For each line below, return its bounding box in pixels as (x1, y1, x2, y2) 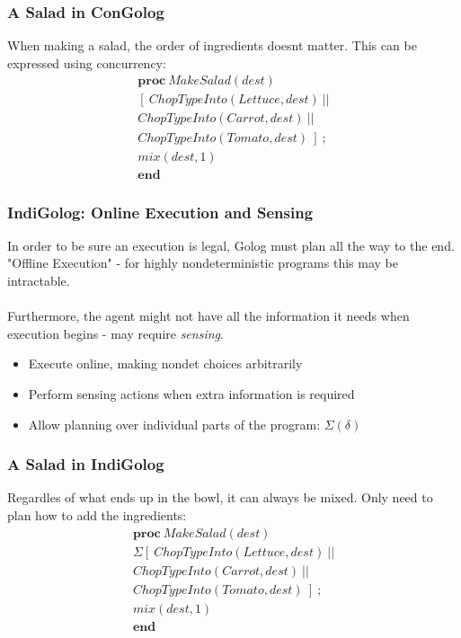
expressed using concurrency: (7, 53, 166, 72)
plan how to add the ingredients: (7, 505, 187, 524)
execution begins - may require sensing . (7, 323, 224, 342)
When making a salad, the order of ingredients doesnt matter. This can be (7, 36, 417, 55)
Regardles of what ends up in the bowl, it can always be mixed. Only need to (7, 488, 433, 507)
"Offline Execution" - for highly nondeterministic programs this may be (7, 253, 398, 272)
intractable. (7, 271, 70, 289)
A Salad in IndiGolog (7, 453, 164, 475)
